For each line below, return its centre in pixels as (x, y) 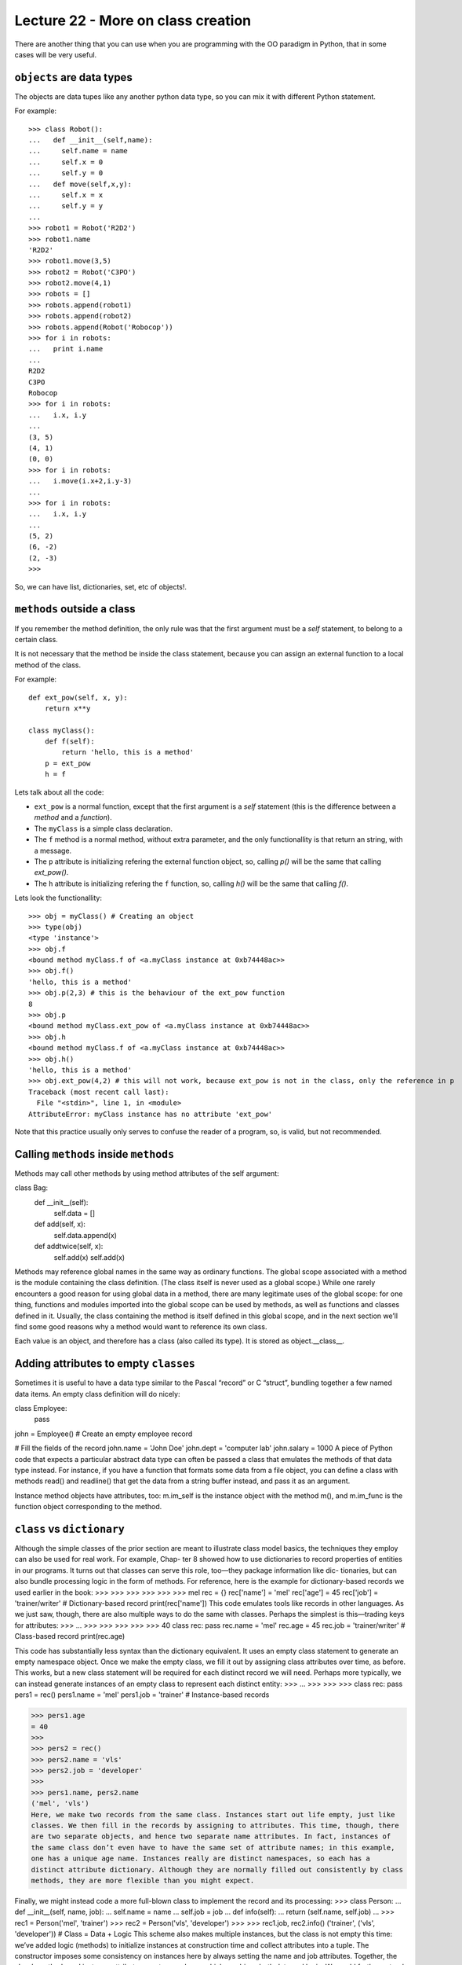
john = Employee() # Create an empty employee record (104, 1434)
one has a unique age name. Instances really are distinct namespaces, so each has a (200, 1858)
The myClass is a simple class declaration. (103, 828)
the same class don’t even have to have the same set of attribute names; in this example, (213, 1847)
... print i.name (66, 349)
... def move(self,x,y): (80, 184)
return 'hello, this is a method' (128, 752)
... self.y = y (66, 206)
